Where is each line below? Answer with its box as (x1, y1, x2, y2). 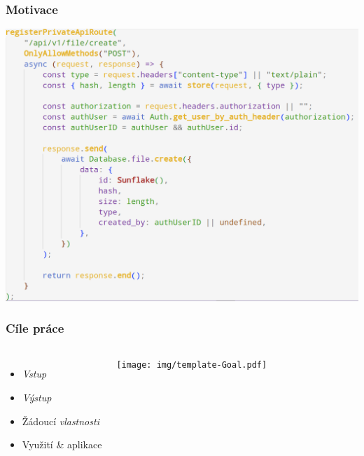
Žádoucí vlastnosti (22, 413, 99, 428)
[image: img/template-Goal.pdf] (116, 360, 267, 371)
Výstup (22, 389, 52, 404)
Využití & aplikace (22, 437, 102, 452)
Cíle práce (6, 319, 64, 337)
